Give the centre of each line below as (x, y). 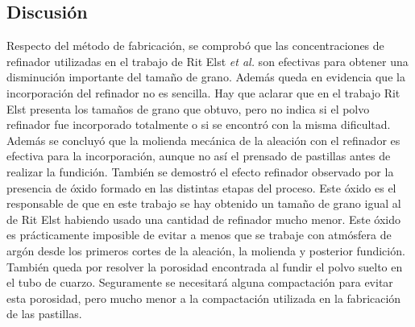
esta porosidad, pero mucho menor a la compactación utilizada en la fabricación (204, 298)
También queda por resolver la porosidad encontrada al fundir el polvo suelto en (205, 266)
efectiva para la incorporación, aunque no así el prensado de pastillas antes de (199, 156)
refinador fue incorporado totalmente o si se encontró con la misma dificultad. (199, 124)
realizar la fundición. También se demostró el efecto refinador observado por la (200, 171)
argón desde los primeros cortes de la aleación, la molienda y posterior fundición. (206, 250)
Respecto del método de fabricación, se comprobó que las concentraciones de (195, 46)
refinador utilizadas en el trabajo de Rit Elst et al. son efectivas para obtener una (207, 61)
